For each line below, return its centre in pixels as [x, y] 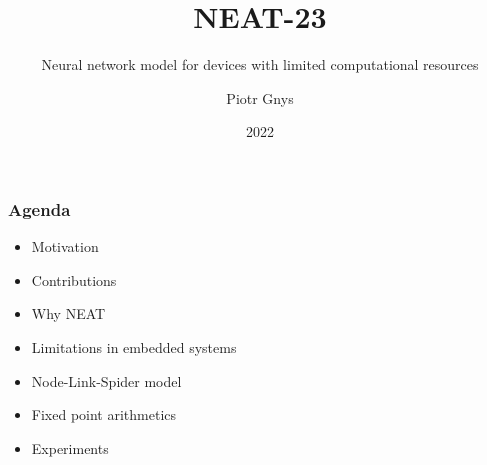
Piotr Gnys [260, 97]
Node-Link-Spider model [106, 380]
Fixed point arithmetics [104, 414]
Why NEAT [68, 313]
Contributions [74, 279]
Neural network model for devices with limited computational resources [260, 64]
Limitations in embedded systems [134, 346]
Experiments [70, 447]
